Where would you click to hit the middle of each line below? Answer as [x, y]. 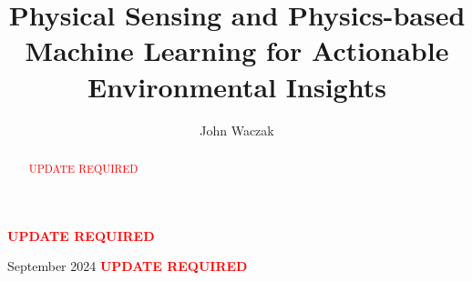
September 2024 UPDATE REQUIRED [128, 266]
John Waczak [237, 130]
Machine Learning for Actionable [237, 50]
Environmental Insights [237, 86]
